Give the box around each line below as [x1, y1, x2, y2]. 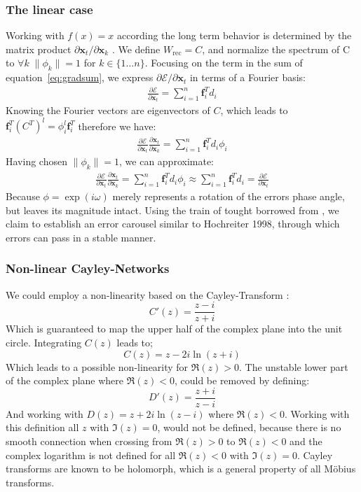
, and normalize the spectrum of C [202, 41, 350, 56]
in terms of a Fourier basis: [189, 70, 306, 85]
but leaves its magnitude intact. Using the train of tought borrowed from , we [6, 202, 339, 217]
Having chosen [6, 154, 67, 169]
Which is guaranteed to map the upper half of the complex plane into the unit [6, 321, 343, 336]
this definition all [6, 420, 79, 435]
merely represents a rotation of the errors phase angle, [112, 189, 345, 204]
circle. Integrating [6, 335, 82, 349]
